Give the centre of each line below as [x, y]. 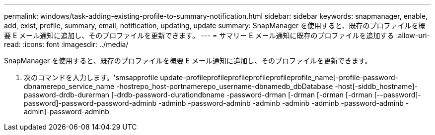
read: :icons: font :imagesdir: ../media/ [66, 44]
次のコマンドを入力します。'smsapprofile [91, 77]
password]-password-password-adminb [90, 103]
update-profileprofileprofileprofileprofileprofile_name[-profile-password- [279, 77]
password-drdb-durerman [67, 95]
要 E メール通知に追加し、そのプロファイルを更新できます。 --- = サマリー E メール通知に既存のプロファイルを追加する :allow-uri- [217, 35]
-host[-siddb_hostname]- [376, 86]
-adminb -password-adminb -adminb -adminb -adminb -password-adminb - [284, 103]
